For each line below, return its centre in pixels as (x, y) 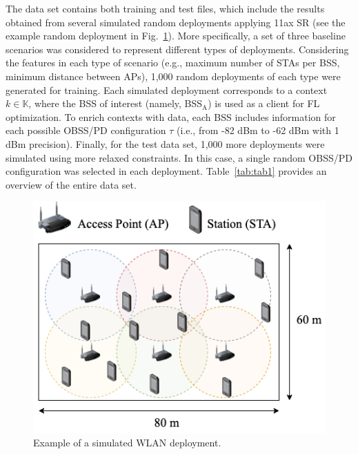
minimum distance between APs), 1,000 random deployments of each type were (173, 76)
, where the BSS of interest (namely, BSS (116, 103)
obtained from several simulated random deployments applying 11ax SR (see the (176, 22)
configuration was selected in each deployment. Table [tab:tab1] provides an (166, 171)
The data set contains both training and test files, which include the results (165, 8)
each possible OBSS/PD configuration (86, 130)
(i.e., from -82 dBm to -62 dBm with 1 (258, 130)
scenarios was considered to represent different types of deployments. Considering (177, 49)
